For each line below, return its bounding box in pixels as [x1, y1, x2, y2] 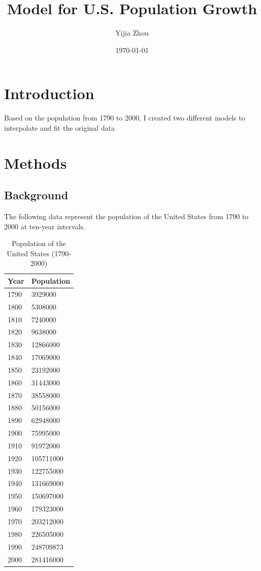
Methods [4, 152, 67, 173]
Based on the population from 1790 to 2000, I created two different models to [4, 112, 245, 123]
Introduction [4, 83, 94, 104]
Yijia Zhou [115, 27, 149, 38]
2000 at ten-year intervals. [4, 221, 85, 231]
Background [4, 187, 69, 203]
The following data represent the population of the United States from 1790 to [4, 211, 249, 222]
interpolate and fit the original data [4, 122, 115, 133]
